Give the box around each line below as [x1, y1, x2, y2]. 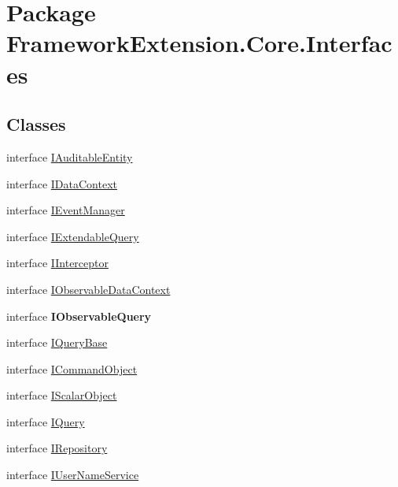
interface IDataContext [6, 175, 118, 191]
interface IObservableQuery [6, 307, 152, 324]
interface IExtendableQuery [6, 228, 139, 244]
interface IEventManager [6, 202, 125, 218]
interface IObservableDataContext [6, 281, 171, 297]
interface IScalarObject [6, 387, 117, 403]
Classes [6, 112, 66, 136]
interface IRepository [6, 440, 108, 456]
